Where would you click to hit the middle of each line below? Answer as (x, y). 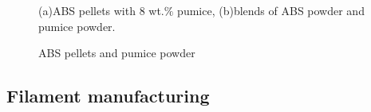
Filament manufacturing (108, 96)
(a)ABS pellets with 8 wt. (101, 10)
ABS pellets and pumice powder (117, 53)
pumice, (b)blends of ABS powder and (271, 10)
